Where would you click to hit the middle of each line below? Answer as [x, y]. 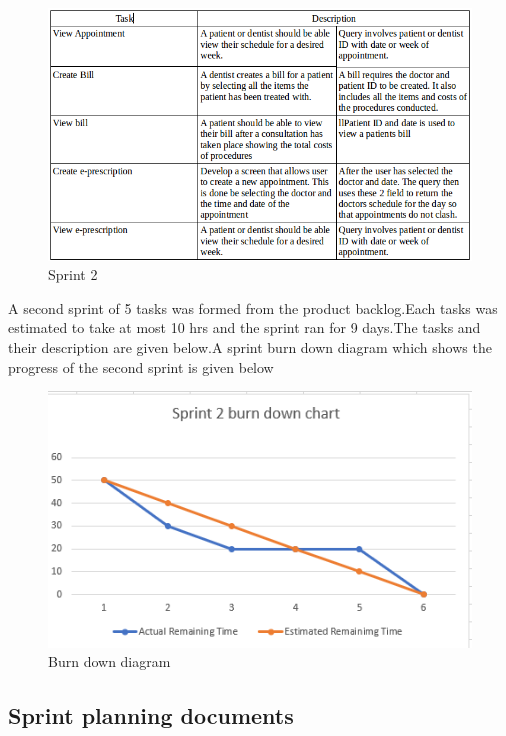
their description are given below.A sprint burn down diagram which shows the [250, 346]
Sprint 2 [73, 274]
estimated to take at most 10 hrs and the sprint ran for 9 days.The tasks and [244, 327]
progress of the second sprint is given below [141, 366]
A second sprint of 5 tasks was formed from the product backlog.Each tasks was [253, 307]
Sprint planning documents [151, 715]
